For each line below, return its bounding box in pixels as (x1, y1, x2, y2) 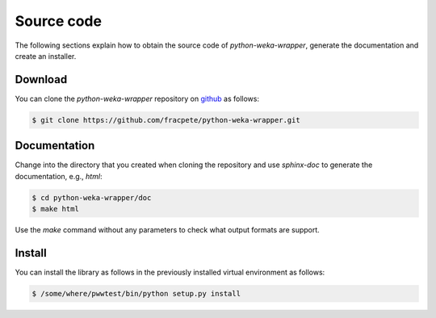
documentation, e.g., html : (15, 171, 103, 181)
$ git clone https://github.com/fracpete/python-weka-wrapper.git (31, 115, 300, 124)
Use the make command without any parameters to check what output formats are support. (15, 225, 321, 235)
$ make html (31, 204, 80, 214)
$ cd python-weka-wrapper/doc (31, 193, 152, 202)
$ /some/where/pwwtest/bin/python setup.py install (31, 289, 241, 298)
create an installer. (15, 51, 77, 61)
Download (15, 73, 68, 86)
